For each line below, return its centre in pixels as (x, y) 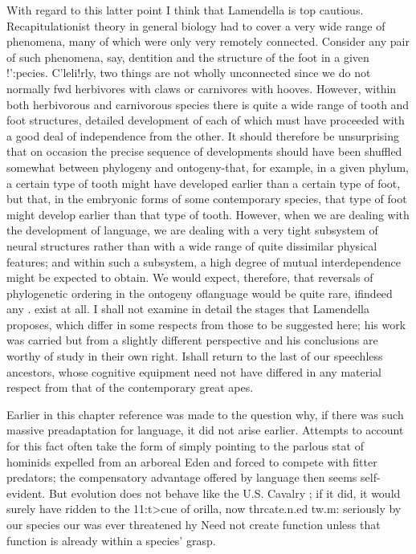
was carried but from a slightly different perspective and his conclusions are (192, 340)
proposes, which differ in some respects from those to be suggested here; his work (206, 324)
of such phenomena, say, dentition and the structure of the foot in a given (188, 57)
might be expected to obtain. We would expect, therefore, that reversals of (190, 277)
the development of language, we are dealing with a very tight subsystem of (192, 230)
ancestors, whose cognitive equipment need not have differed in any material (194, 371)
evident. (26, 493)
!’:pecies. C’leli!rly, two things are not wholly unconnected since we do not (189, 73)
